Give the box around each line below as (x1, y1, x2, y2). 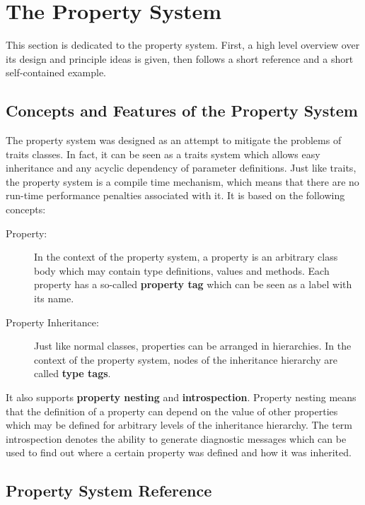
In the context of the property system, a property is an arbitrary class (34, 249, 338, 264)
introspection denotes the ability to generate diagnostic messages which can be (6, 431, 347, 446)
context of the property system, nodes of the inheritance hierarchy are (34, 352, 338, 367)
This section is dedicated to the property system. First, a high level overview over (6, 37, 360, 52)
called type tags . (34, 366, 111, 381)
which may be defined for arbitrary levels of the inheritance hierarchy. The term (6, 417, 353, 432)
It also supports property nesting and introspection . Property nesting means (6, 390, 357, 405)
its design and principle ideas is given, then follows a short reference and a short (6, 51, 354, 66)
